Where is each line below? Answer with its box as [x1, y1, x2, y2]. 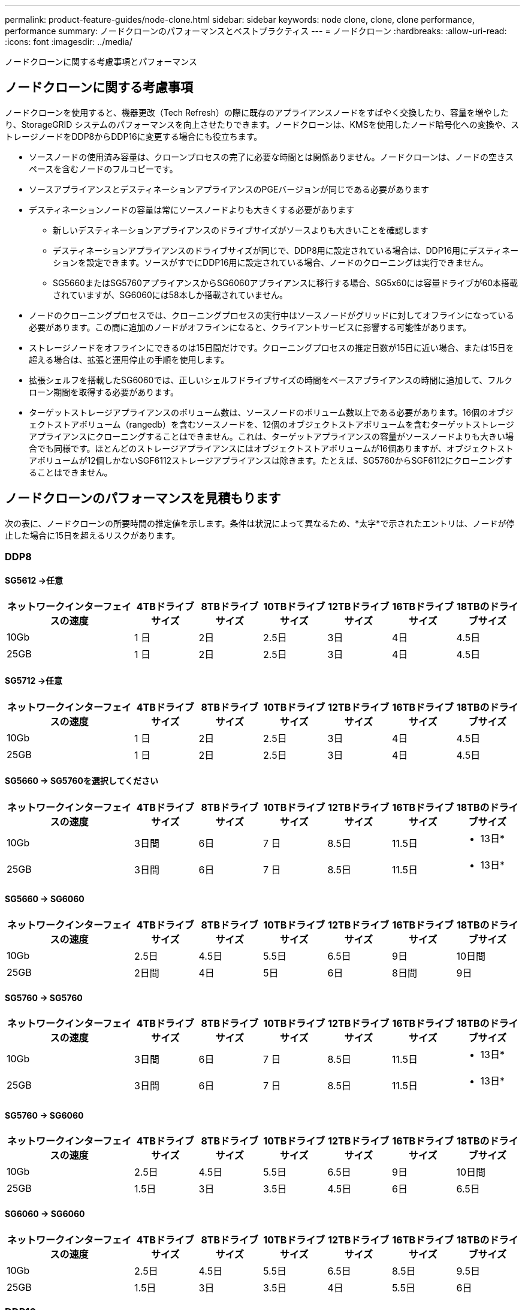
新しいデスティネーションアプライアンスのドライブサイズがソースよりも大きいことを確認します [53, 224, 429, 235]
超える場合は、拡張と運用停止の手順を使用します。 [29, 354, 230, 365]
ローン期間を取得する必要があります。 [29, 386, 179, 397]
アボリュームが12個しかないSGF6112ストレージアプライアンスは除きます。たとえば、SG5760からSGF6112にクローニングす [29, 455, 512, 465]
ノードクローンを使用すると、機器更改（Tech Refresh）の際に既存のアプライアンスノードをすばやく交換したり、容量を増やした [5, 107, 509, 118]
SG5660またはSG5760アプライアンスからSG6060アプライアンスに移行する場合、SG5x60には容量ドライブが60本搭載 [53, 277, 518, 288]
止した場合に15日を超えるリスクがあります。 [5, 530, 180, 540]
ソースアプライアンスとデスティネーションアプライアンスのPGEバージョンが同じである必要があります [29, 184, 429, 194]
